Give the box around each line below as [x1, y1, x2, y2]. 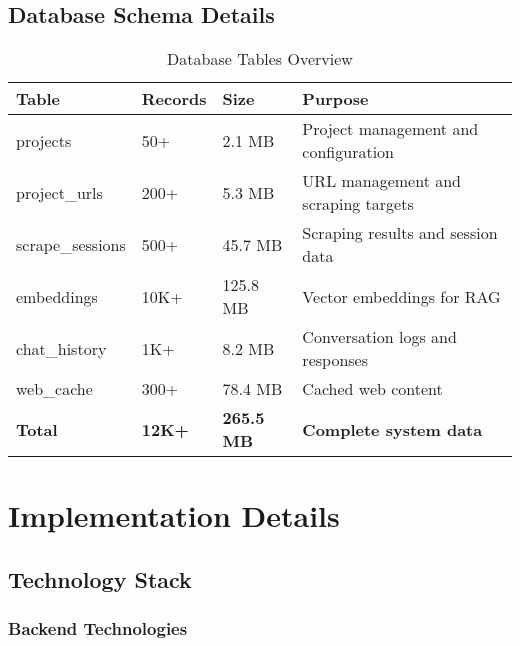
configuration [302, 140, 394, 164]
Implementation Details [8, 495, 340, 536]
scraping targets [302, 192, 414, 216]
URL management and [302, 169, 462, 193]
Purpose [302, 87, 369, 111]
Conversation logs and [302, 325, 457, 349]
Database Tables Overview [167, 47, 353, 71]
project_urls [16, 180, 103, 204]
